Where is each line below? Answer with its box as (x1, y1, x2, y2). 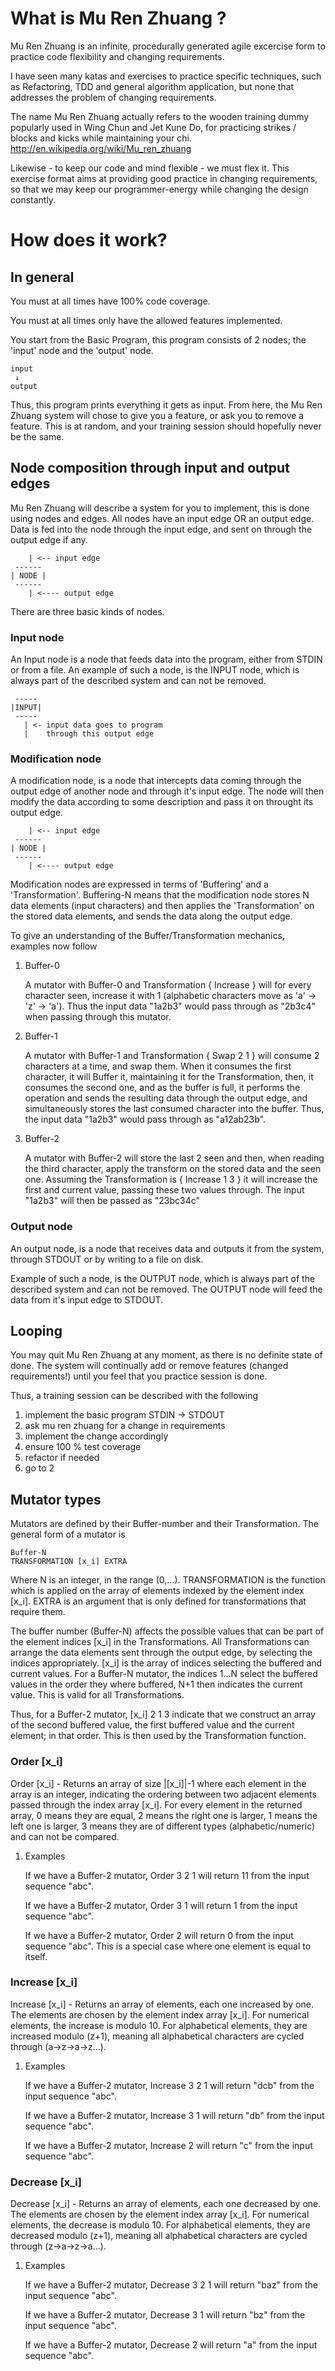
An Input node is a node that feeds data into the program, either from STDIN (10, 653, 323, 666)
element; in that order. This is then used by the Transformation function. (10, 1730, 307, 1742)
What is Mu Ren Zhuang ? (10, 7, 227, 30)
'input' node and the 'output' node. (10, 344, 154, 356)
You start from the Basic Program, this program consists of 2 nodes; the (10, 333, 307, 346)
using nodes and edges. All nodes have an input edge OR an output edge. (10, 512, 315, 524)
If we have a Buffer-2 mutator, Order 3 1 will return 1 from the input (24, 1899, 298, 1911)
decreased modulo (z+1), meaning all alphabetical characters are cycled (10, 2230, 308, 2242)
